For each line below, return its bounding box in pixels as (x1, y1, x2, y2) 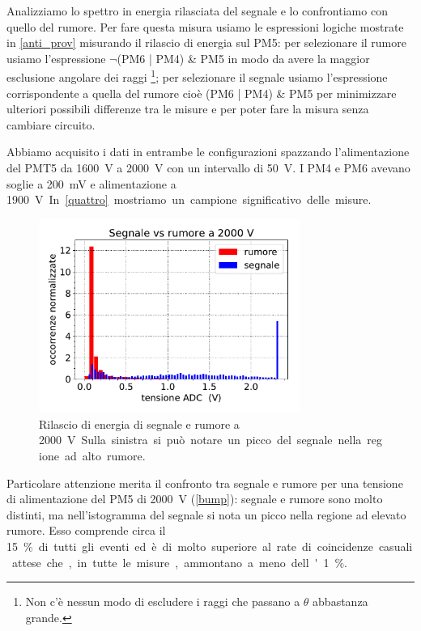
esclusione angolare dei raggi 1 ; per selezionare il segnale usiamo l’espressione (6, 66, 388, 86)
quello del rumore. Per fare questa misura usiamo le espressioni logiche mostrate (6, 18, 404, 35)
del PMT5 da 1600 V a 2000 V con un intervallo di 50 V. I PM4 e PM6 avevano (6, 159, 410, 176)
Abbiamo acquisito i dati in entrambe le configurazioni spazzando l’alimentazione (6, 143, 410, 160)
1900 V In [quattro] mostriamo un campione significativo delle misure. (6, 191, 372, 208)
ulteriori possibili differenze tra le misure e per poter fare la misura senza (6, 100, 369, 117)
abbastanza (313, 593, 368, 610)
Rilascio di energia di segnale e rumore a (39, 415, 240, 432)
